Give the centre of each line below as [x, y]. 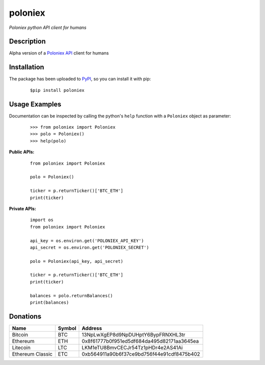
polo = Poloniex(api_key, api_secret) [77, 261]
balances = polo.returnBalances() [71, 295]
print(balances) [50, 303]
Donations [25, 316]
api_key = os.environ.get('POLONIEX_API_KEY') [87, 240]
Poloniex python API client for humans [48, 28]
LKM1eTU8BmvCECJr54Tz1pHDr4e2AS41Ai [132, 347]
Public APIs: [22, 152]
